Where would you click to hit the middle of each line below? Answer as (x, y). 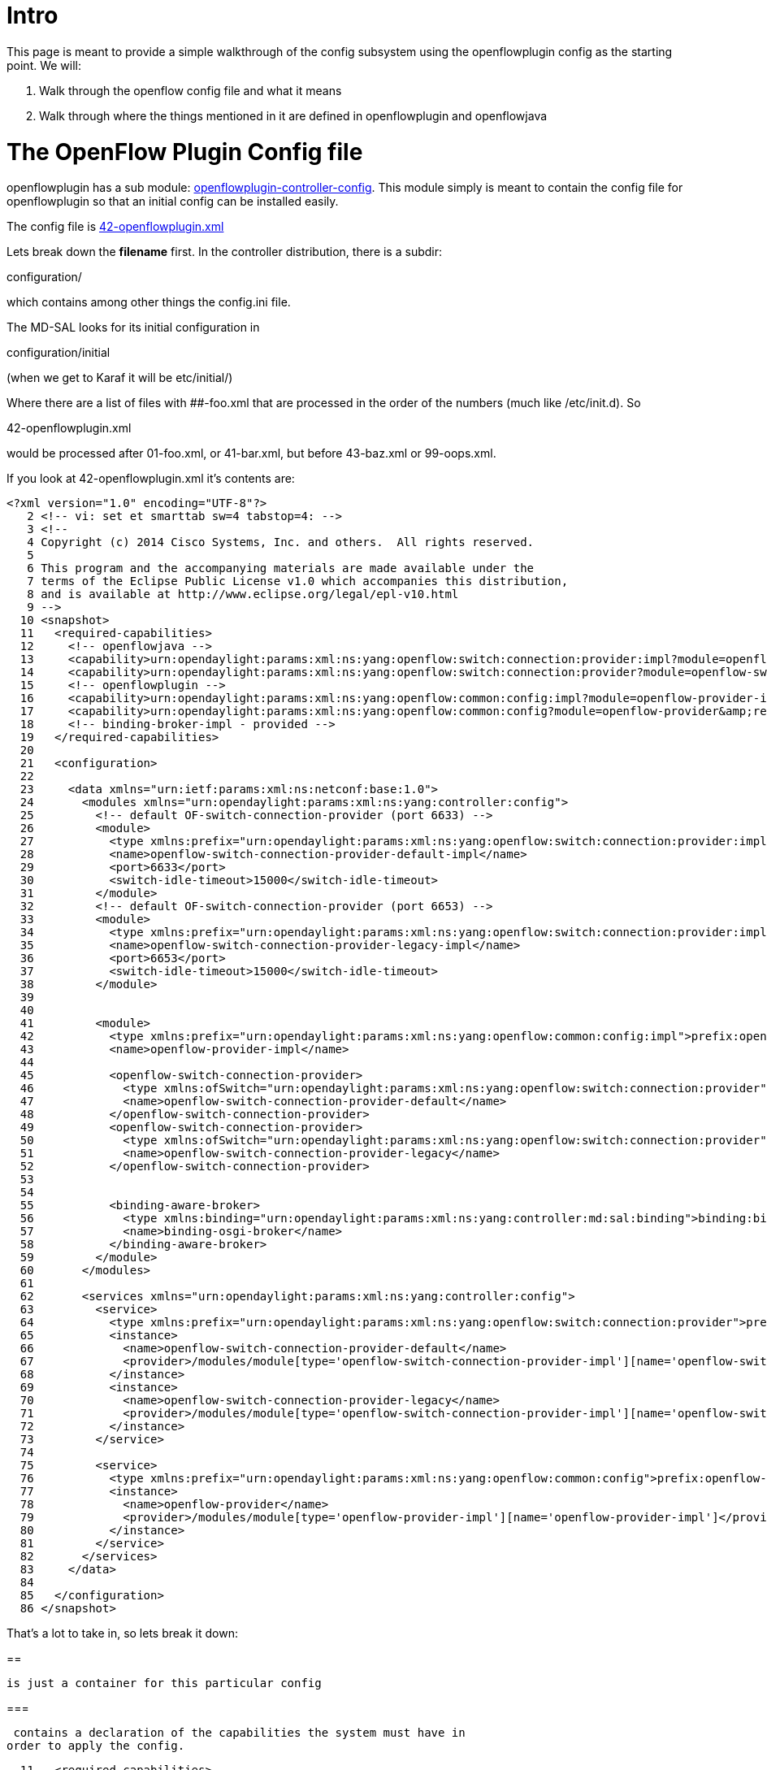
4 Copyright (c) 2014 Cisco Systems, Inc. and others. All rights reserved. (281, 542)
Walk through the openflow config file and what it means (191, 90)
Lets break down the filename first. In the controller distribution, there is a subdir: (225, 252)
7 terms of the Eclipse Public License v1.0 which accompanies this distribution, (298, 581)
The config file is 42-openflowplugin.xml (115, 227)
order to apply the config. (96, 1746)
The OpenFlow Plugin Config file (185, 152)
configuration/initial (58, 353)
